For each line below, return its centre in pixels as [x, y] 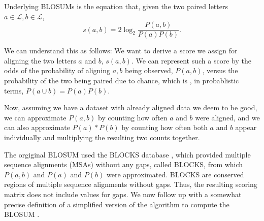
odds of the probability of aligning [57, 70]
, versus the [220, 70]
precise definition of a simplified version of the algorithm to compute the [117, 204]
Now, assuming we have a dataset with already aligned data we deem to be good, [131, 107]
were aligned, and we [227, 117]
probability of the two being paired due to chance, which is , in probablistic [122, 81]
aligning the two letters [40, 60]
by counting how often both [164, 127]
